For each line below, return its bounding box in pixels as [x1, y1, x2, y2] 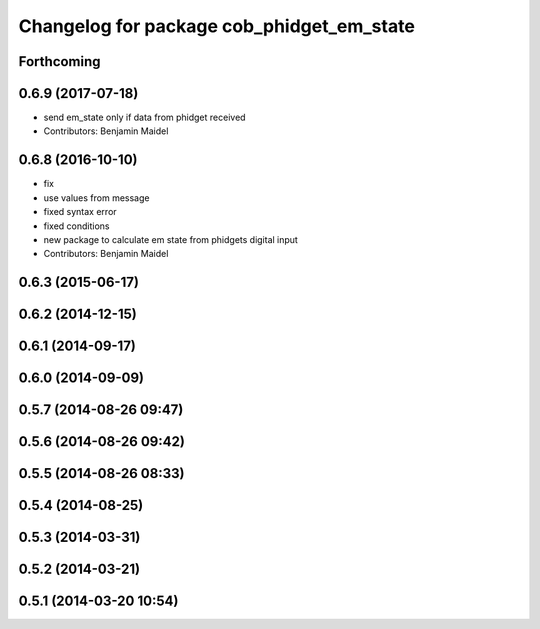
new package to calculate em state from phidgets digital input [43, 233, 299, 245]
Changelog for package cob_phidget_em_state [18, 15, 415, 37]
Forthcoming [18, 53, 101, 70]
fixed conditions [43, 220, 110, 232]
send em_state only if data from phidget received [43, 111, 246, 124]
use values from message [43, 191, 150, 204]
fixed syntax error [43, 206, 117, 218]
